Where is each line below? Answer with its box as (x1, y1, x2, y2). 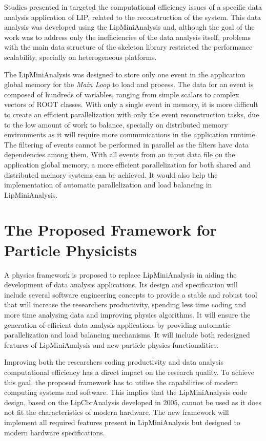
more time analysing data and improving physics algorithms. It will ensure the (4, 309, 251, 320)
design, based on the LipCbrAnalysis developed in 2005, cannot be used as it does (4, 396, 262, 407)
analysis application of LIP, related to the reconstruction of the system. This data (4, 11, 261, 22)
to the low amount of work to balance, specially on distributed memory (4, 119, 228, 130)
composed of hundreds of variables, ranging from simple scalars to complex (4, 89, 239, 99)
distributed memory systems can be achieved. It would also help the (4, 169, 218, 180)
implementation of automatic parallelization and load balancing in (4, 179, 212, 190)
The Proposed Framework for (4, 219, 217, 240)
